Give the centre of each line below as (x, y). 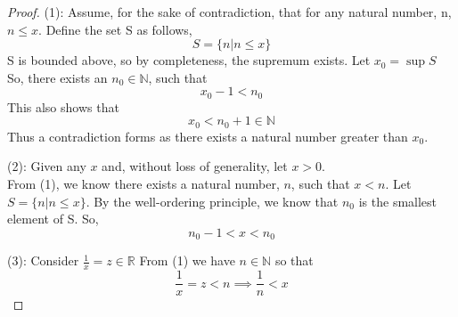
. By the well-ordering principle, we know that (212, 201)
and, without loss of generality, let (195, 166)
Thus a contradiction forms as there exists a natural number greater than (208, 136)
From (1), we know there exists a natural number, (143, 184)
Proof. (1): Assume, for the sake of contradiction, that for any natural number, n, (229, 12)
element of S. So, (53, 219)
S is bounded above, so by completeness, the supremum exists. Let (189, 60)
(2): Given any (47, 166)
